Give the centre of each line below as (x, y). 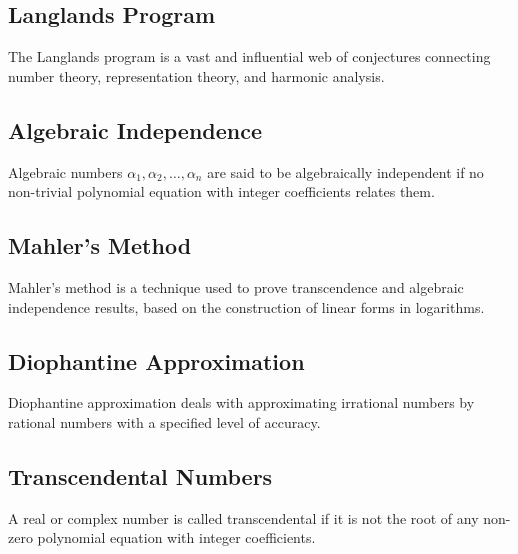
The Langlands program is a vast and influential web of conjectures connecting (249, 56)
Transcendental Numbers (140, 475)
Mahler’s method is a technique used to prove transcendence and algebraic (236, 286)
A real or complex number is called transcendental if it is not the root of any (243, 517)
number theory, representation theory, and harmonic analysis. (196, 75)
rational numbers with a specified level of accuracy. (164, 421)
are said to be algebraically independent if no (345, 171)
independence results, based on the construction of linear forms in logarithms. (246, 306)
